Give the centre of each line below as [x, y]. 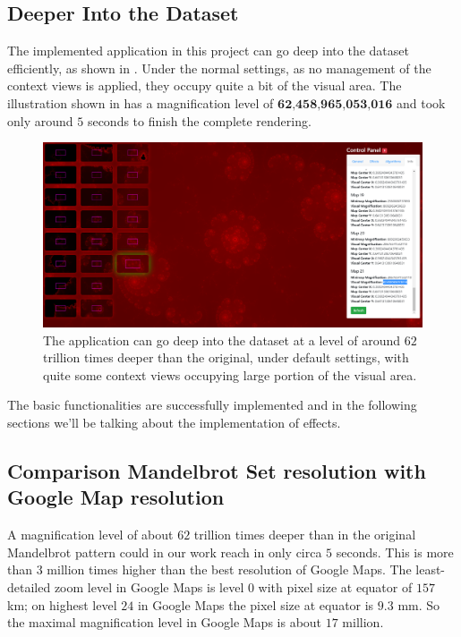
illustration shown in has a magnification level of [141, 102]
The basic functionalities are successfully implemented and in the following [212, 405]
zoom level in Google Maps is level [149, 586]
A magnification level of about [90, 535]
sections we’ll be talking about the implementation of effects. [174, 422]
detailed [29, 586]
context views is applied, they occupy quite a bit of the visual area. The [205, 85]
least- [431, 569]
